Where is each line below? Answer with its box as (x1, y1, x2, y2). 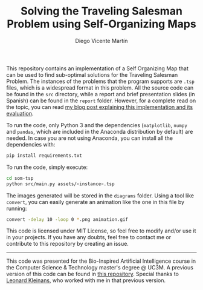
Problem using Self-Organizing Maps (7, 17, 196, 31)
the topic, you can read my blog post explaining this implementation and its (6, 103, 193, 110)
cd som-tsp (6, 175, 34, 181)
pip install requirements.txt (6, 153, 83, 159)
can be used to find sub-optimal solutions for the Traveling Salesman (6, 71, 178, 78)
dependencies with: (6, 140, 56, 148)
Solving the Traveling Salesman (20, 4, 183, 18)
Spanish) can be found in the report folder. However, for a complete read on (6, 97, 196, 104)
